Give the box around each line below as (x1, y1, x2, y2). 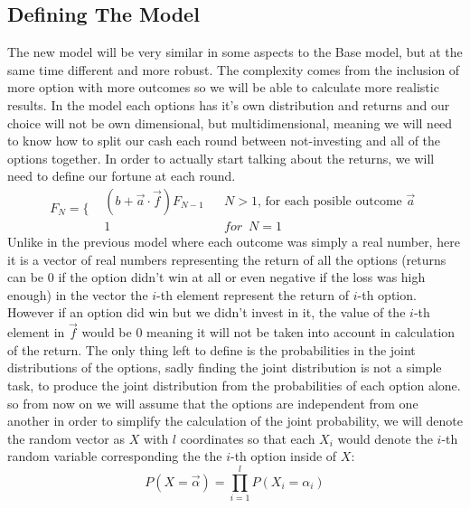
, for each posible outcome (257, 194, 402, 208)
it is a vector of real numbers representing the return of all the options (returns (7, 249, 446, 268)
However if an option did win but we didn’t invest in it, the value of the (7, 303, 406, 322)
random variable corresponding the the (7, 447, 222, 466)
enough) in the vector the (7, 285, 148, 304)
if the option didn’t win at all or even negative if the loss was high (58, 268, 426, 287)
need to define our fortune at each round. (7, 166, 236, 185)
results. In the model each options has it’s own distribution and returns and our (7, 95, 450, 114)
